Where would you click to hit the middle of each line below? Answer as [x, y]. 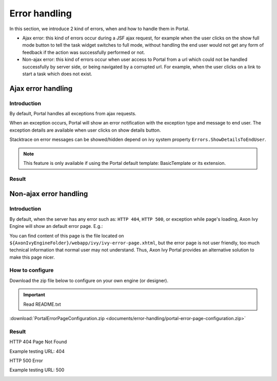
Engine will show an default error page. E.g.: [56, 226]
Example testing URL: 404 [37, 351]
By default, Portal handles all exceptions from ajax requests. [73, 114]
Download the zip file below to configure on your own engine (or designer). [89, 280]
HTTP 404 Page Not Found [38, 342]
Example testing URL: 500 [37, 370]
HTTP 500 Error [26, 361]
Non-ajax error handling [49, 194]
